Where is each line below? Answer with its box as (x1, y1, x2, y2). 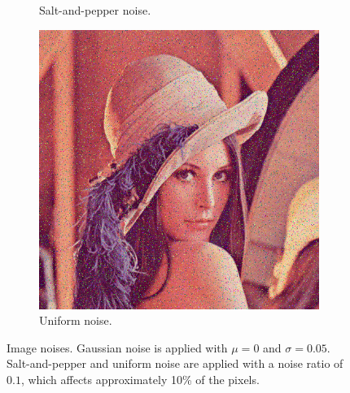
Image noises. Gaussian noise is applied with (7, 339, 228, 356)
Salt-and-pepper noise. (39, 2, 151, 18)
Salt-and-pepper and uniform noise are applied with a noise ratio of (7, 355, 343, 372)
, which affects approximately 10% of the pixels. (20, 370, 260, 387)
